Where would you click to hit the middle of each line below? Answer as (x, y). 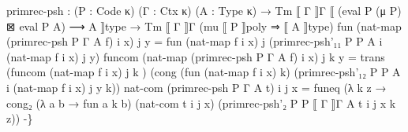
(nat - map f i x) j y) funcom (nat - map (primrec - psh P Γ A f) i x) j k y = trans (196, 56)
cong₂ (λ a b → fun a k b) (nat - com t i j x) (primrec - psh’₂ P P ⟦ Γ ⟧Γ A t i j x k (201, 103)
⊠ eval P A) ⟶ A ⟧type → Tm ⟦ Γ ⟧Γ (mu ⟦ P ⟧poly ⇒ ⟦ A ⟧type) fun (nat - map (204, 26)
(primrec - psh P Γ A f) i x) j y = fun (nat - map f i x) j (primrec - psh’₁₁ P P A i (195, 41)
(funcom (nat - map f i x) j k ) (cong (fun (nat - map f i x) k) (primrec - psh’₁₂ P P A (204, 72)
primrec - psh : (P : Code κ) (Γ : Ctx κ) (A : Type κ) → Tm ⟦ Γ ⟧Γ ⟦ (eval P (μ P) (204, 10)
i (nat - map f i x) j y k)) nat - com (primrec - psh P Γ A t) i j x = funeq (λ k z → (197, 87)
